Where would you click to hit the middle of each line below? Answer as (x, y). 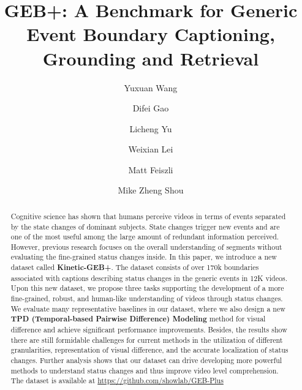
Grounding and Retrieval (151, 58)
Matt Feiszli (151, 169)
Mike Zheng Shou (151, 190)
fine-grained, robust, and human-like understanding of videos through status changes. (147, 298)
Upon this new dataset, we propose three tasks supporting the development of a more (147, 288)
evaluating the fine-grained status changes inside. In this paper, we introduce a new (144, 257)
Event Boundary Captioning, (151, 34)
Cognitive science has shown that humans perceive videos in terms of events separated (148, 216)
